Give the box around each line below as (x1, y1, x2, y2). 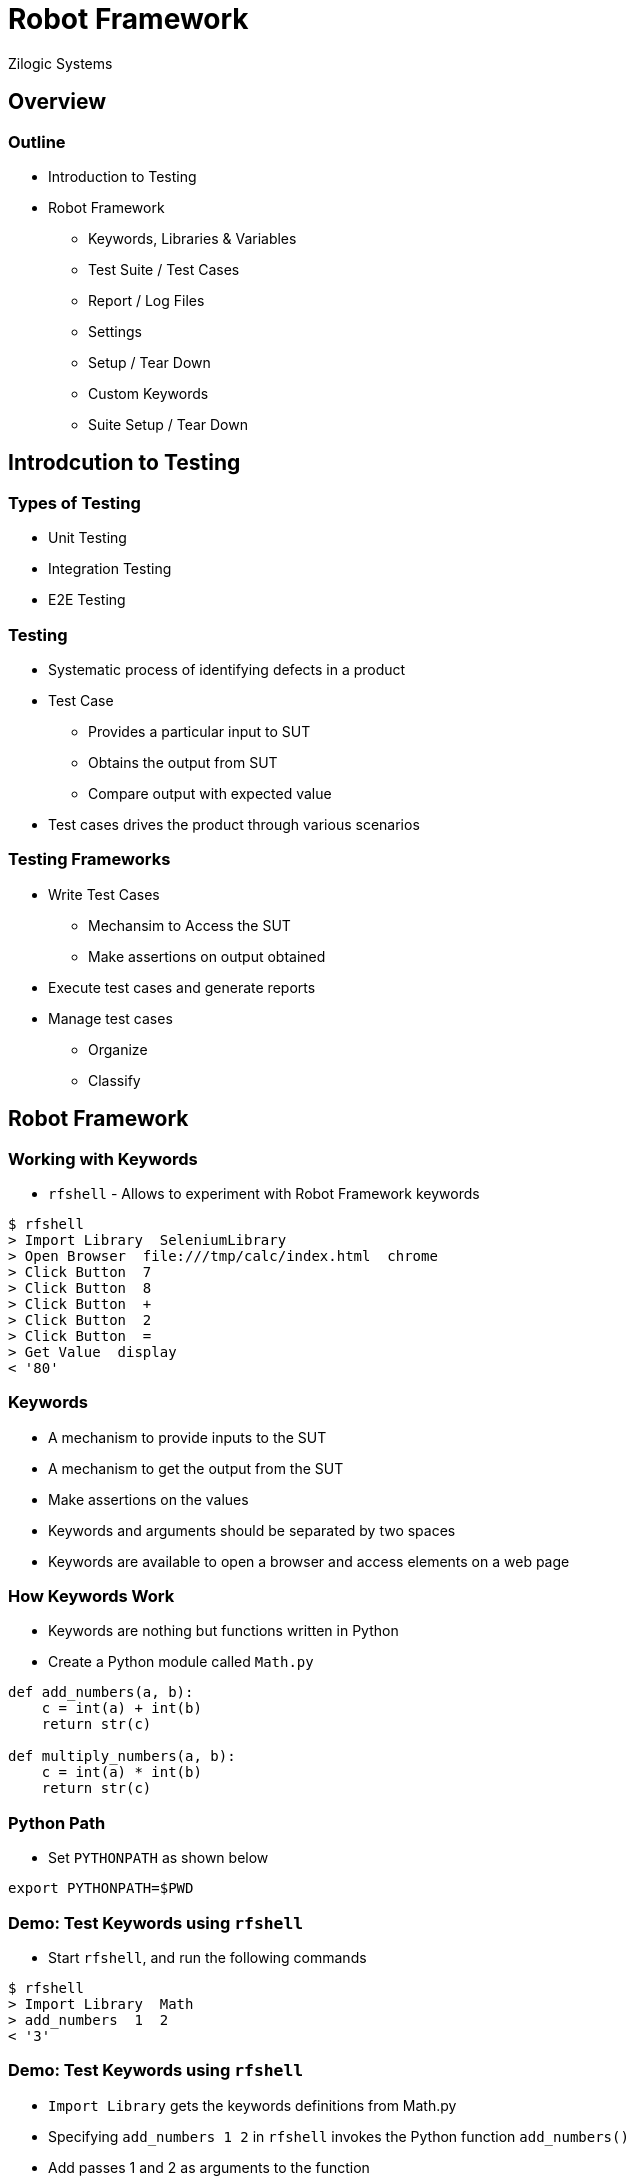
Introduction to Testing (48, 167, 197, 185)
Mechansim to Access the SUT (88, 916, 291, 934)
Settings (88, 322, 142, 340)
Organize (88, 1040, 148, 1058)
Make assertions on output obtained (88, 947, 326, 965)
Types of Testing (8, 492, 141, 513)
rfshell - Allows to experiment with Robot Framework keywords (48, 1184, 480, 1202)
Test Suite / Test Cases (88, 260, 240, 278)
